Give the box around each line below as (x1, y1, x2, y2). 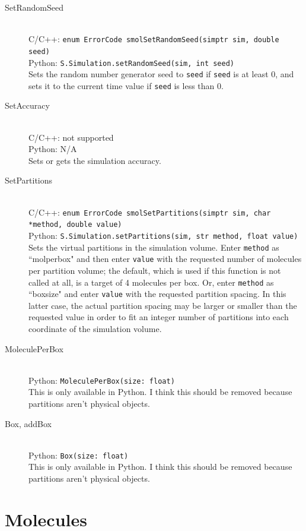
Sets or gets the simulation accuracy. (28, 154, 161, 166)
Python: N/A (28, 143, 77, 155)
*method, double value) (28, 220, 122, 229)
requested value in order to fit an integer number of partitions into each (28, 311, 289, 323)
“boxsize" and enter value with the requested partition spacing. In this (28, 287, 286, 300)
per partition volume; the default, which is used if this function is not (28, 264, 281, 276)
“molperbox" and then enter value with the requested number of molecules (28, 252, 302, 265)
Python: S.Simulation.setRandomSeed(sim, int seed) (28, 56, 235, 68)
